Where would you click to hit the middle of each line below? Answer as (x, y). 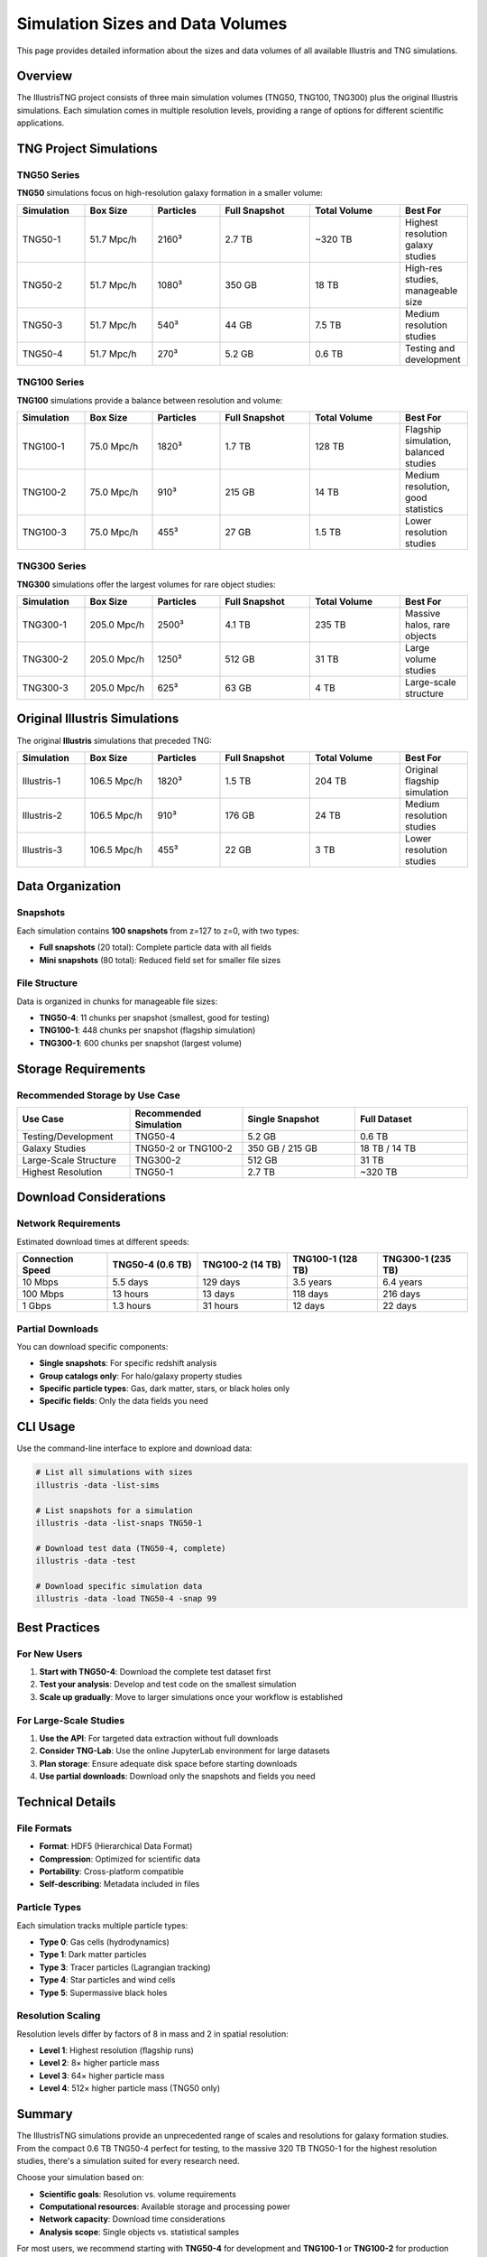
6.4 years (402, 1282)
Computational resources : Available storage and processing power (165, 2206)
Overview (45, 76)
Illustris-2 (42, 815)
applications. (41, 123)
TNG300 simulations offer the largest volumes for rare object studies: (146, 584)
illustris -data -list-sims (97, 1485)
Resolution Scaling (59, 2016)
